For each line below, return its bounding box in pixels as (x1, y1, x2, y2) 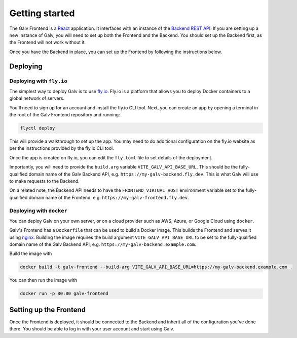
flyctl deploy (20, 125, 55, 131)
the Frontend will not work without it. (9, 39, 86, 46)
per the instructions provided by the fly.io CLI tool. (9, 145, 114, 151)
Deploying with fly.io (9, 77, 68, 85)
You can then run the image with (9, 277, 78, 283)
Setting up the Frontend (9, 305, 86, 314)
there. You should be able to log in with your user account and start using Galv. (9, 326, 174, 332)
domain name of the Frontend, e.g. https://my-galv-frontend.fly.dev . (28, 194, 189, 200)
